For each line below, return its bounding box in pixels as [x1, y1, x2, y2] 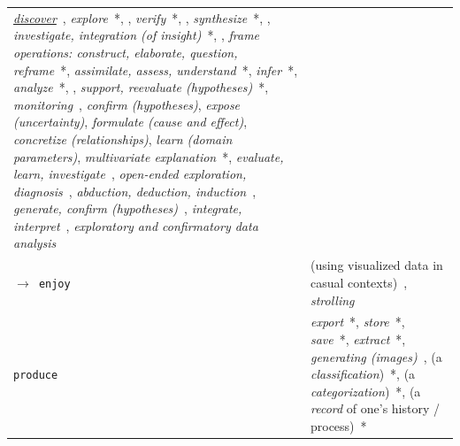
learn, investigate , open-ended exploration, [13, 165, 247, 183]
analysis [13, 234, 57, 252]
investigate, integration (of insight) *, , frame [13, 26, 260, 44]
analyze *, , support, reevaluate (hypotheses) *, [13, 78, 269, 96]
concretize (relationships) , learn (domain [13, 129, 233, 148]
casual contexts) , [310, 273, 408, 291]
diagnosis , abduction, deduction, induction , [13, 181, 257, 200]
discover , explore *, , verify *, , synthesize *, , [13, 8, 271, 27]
